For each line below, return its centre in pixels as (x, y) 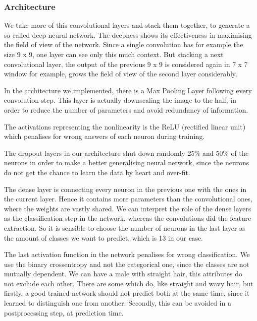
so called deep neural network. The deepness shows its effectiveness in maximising (128, 34)
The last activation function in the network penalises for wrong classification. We (127, 254)
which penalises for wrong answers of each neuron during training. (104, 136)
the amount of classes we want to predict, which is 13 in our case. (103, 237)
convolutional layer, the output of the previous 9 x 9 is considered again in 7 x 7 (126, 64)
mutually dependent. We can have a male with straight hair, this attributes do (123, 274)
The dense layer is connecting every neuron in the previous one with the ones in (125, 189)
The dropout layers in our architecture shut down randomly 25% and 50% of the (126, 153)
